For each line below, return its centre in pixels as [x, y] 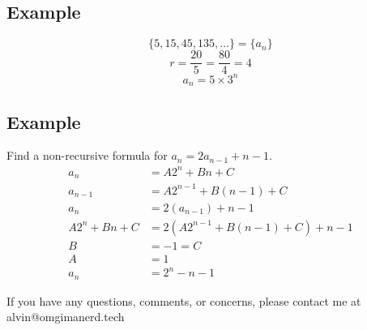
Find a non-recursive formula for [87, 155]
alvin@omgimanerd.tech [66, 317]
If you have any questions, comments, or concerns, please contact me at [184, 300]
